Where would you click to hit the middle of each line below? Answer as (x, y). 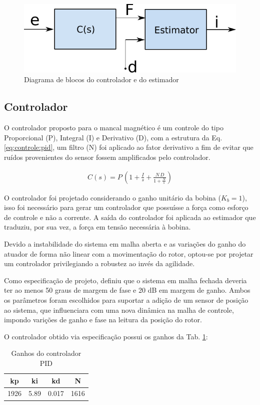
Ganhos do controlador (46, 353)
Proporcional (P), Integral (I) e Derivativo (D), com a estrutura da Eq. (113, 137)
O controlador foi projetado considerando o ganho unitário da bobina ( (112, 197)
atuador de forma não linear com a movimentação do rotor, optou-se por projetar (129, 253)
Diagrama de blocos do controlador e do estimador (101, 79)
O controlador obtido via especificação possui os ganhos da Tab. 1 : (106, 336)
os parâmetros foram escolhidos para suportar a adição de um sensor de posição (126, 300)
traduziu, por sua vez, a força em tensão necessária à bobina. (97, 227)
